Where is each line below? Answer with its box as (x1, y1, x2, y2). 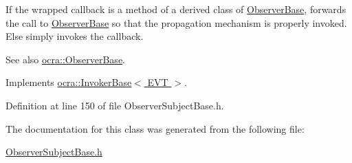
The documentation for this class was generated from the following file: (5, 121, 305, 135)
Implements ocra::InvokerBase (5, 75, 132, 89)
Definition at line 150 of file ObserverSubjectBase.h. (5, 98, 224, 112)
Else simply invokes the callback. (5, 29, 144, 43)
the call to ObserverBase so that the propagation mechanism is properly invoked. (5, 15, 347, 30)
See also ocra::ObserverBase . (5, 52, 125, 66)
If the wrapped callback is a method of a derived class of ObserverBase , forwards (5, 2, 346, 16)
